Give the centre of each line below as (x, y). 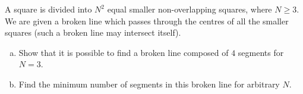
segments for (261, 52)
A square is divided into (48, 9)
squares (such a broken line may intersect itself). (93, 32)
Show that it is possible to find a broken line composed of (124, 52)
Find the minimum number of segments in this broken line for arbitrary (149, 84)
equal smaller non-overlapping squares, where (190, 9)
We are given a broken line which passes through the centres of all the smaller (147, 21)
